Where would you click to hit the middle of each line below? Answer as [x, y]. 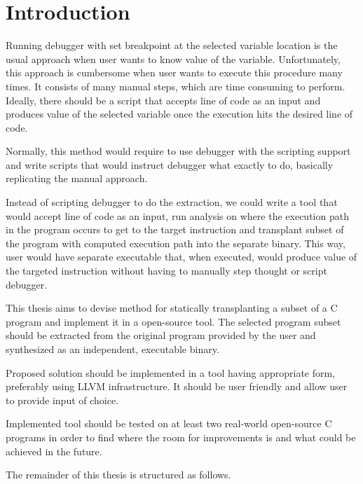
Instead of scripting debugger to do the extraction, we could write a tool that [172, 202]
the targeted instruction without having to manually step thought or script [166, 271]
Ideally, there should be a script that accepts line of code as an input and [163, 100]
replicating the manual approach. [77, 178]
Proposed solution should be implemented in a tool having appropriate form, [171, 372]
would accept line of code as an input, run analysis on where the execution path [177, 215]
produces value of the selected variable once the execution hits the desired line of [179, 114]
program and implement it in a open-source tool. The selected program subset [173, 321]
